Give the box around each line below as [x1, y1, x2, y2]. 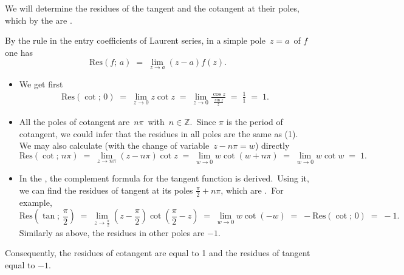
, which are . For [221, 183, 284, 196]
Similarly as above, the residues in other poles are [19, 226, 205, 239]
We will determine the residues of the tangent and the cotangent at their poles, [5, 2, 300, 14]
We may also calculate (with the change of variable [19, 139, 210, 152]
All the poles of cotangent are [19, 115, 130, 128]
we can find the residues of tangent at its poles [19, 183, 193, 196]
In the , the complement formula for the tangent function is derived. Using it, [19, 172, 309, 185]
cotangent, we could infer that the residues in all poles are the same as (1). [19, 127, 298, 140]
